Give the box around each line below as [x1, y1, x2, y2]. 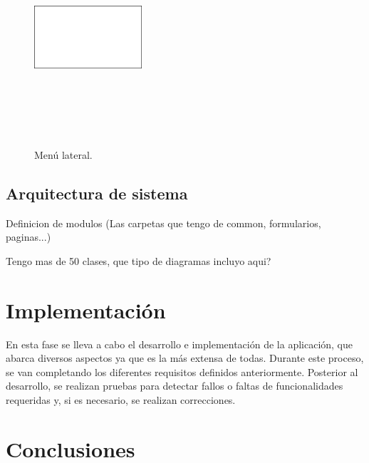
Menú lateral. [34, 147, 93, 162]
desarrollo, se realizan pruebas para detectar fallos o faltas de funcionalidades [6, 378, 343, 393]
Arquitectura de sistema [6, 182, 188, 204]
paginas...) [6, 229, 51, 244]
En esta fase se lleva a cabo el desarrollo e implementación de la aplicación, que [6, 336, 353, 351]
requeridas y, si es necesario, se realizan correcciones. [6, 392, 236, 407]
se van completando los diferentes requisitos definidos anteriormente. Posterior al [6, 364, 358, 379]
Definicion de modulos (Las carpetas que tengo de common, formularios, [6, 215, 321, 230]
